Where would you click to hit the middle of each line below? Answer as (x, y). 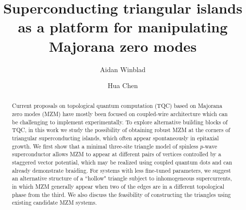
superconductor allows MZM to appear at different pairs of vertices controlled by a (116, 154)
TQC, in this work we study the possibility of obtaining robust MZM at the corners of (121, 130)
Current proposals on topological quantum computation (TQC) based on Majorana (117, 106)
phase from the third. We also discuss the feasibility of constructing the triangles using (121, 194)
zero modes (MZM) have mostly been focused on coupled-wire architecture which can (120, 114)
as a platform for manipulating (123, 27)
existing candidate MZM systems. (54, 202)
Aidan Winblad (123, 69)
